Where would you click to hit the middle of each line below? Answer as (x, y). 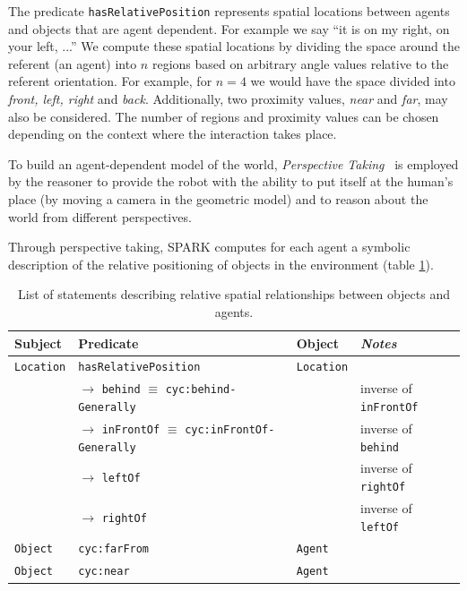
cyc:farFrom (114, 549)
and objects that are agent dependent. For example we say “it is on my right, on (229, 28)
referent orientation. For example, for (110, 81)
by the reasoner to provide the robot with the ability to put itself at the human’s (231, 181)
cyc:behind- (201, 390)
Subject (38, 343)
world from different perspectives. (100, 216)
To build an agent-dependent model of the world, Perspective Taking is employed (233, 163)
